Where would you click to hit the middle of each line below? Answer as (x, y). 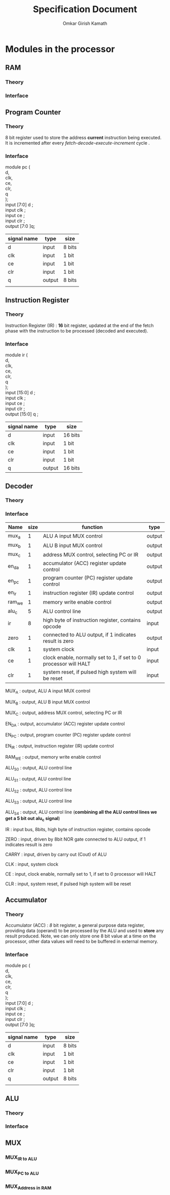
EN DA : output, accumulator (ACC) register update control (65, 725)
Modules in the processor (60, 49)
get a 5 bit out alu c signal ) (33, 819)
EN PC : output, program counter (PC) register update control (68, 735)
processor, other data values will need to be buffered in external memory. (82, 941)
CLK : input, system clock (32, 864)
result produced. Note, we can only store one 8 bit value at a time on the (81, 936)
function (92, 527)
